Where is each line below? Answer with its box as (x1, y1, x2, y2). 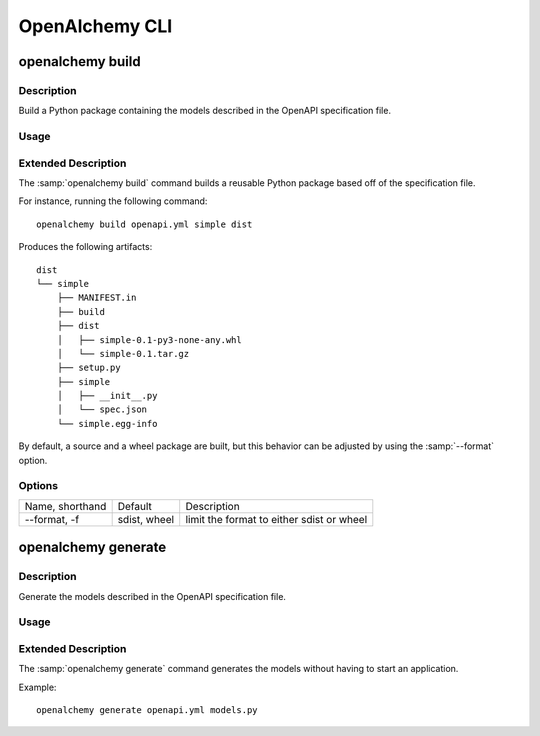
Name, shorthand (24, 499, 107, 513)
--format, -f (24, 512, 80, 526)
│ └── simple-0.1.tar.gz (56, 348, 190, 359)
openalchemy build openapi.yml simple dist (36, 218, 253, 230)
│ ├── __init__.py (56, 390, 158, 402)
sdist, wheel (117, 512, 175, 526)
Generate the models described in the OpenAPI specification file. (18, 590, 287, 602)
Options (18, 479, 59, 493)
